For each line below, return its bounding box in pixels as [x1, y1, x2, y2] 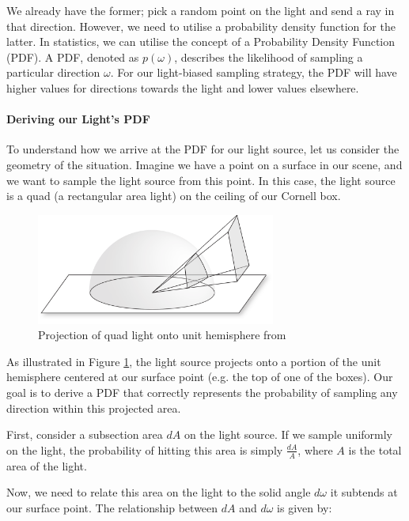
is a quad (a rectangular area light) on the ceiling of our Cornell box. [6, 187, 341, 204]
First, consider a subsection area [6, 426, 163, 443]
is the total [348, 441, 402, 458]
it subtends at [330, 484, 398, 500]
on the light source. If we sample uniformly [184, 426, 393, 443]
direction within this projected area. [6, 399, 181, 416]
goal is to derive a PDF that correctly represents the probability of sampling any [6, 384, 398, 401]
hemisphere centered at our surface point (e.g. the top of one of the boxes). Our [6, 368, 393, 385]
